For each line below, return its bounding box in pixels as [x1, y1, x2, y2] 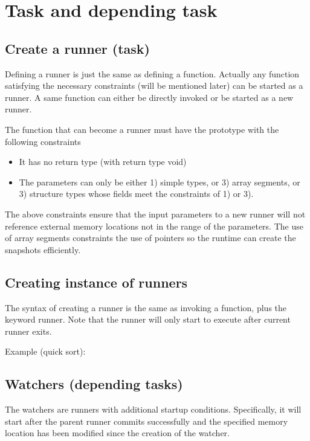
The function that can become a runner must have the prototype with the [5, 123, 279, 135]
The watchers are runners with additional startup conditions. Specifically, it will [5, 403, 302, 416]
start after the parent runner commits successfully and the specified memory [5, 414, 288, 427]
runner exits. [5, 324, 52, 337]
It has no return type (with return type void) [19, 155, 187, 168]
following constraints [5, 135, 81, 147]
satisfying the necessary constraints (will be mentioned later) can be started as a [5, 79, 303, 92]
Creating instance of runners [5, 272, 188, 291]
